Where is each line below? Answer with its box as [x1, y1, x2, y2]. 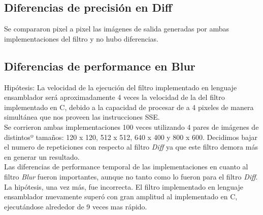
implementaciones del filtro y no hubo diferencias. [4, 33, 158, 44]
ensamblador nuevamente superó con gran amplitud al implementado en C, [4, 191, 238, 202]
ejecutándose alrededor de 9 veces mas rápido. [4, 201, 147, 211]
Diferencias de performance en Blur [4, 58, 195, 74]
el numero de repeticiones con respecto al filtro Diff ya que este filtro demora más [4, 141, 258, 152]
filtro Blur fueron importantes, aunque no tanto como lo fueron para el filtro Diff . [4, 171, 258, 182]
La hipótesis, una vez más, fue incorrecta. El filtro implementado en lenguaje [4, 181, 243, 192]
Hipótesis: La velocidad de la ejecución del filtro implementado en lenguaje [4, 82, 237, 92]
